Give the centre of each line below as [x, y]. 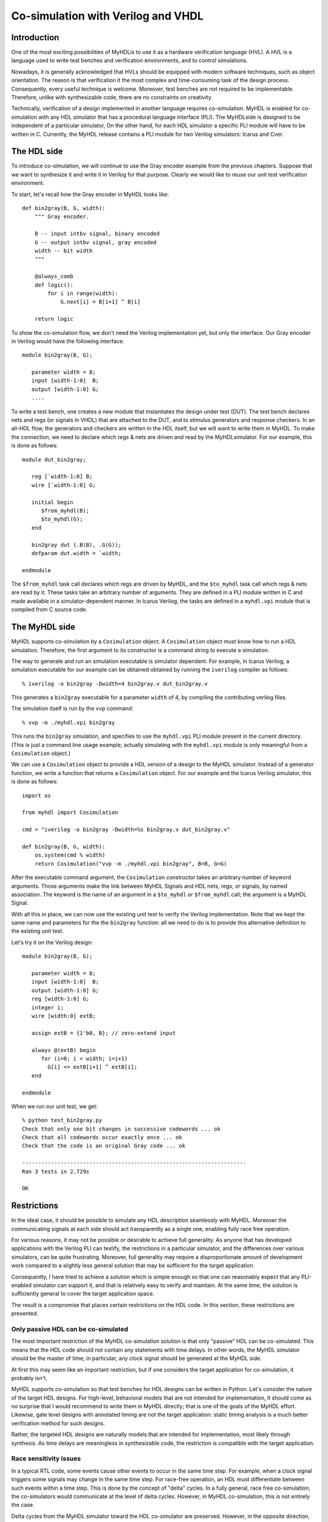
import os [36, 795]
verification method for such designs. [58, 1423]
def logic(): [54, 285]
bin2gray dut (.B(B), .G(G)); [76, 545]
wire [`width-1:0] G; [63, 485]
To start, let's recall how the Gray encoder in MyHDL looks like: [90, 194]
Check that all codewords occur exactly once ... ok [102, 1138]
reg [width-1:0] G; [60, 999]
